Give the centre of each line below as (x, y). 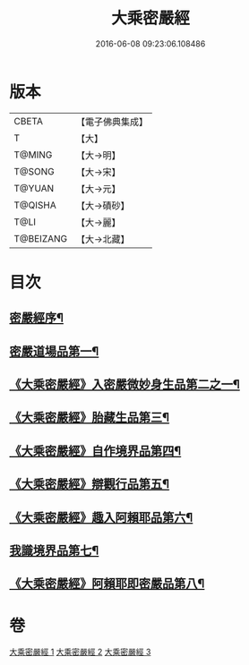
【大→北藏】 (103, 239)
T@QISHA (35, 205)
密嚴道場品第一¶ (54, 351)
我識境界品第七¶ (54, 550)
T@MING (33, 155)
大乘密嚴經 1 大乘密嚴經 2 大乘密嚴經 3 (80, 652)
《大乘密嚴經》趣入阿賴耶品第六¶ (101, 517)
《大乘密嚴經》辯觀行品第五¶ (90, 484)
